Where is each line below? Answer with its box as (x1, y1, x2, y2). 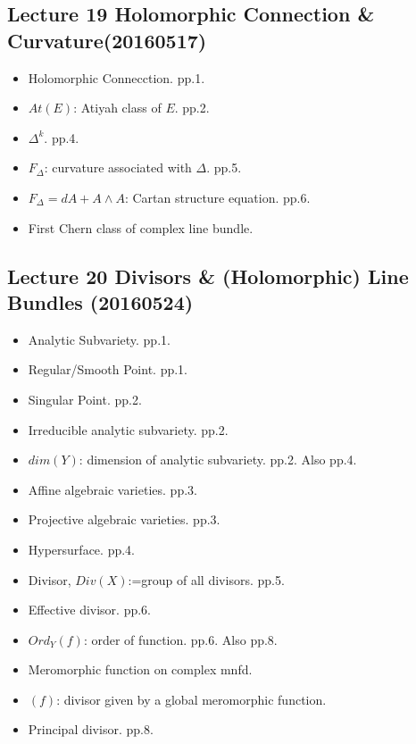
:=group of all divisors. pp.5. (128, 570, 285, 589)
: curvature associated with (44, 158, 192, 177)
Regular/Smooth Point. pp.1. (28, 360, 187, 379)
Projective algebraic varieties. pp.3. (28, 510, 220, 529)
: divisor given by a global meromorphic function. (56, 690, 327, 708)
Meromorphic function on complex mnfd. (28, 660, 253, 679)
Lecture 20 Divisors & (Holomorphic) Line (7, 262, 409, 289)
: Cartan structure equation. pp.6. (124, 188, 311, 206)
